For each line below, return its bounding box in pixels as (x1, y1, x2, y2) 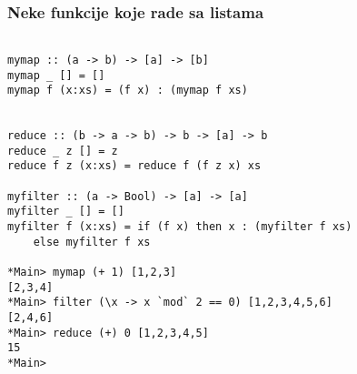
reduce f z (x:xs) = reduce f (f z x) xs (7, 159, 262, 173)
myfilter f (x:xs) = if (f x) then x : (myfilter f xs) (7, 220, 352, 234)
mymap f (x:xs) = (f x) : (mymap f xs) (7, 84, 248, 97)
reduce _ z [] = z (7, 144, 118, 157)
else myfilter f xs (33, 235, 151, 248)
